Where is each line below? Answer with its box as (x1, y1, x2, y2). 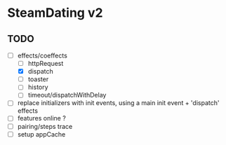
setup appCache (17, 130, 66, 138)
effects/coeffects (17, 51, 68, 60)
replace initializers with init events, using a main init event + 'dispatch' (17, 99, 220, 107)
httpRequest (27, 60, 64, 68)
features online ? (17, 114, 67, 123)
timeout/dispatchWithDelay (27, 91, 107, 99)
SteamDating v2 (7, 5, 103, 21)
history (27, 83, 48, 92)
